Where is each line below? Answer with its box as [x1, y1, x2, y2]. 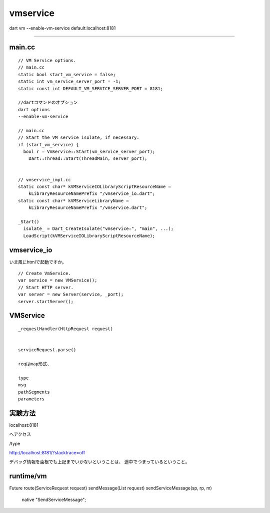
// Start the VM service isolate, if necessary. [18, 135, 139, 140]
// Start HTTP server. [18, 285, 74, 290]
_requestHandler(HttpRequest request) [18, 326, 113, 332]
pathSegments [18, 389, 50, 395]
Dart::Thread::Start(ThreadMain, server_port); [28, 156, 147, 161]
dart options [18, 107, 50, 112]
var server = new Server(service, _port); [18, 292, 124, 298]
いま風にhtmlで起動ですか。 [9, 259, 67, 265]
